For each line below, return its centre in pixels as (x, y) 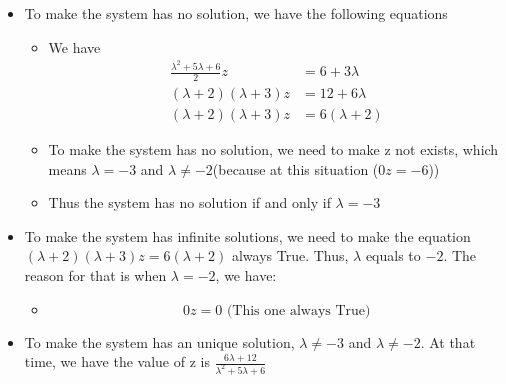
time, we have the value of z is (117, 361)
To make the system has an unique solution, (159, 341)
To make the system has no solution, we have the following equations (236, 13)
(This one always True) (298, 310)
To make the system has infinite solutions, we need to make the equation (247, 235)
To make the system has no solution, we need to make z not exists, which (273, 148)
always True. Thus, (290, 255)
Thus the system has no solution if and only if (189, 202)
